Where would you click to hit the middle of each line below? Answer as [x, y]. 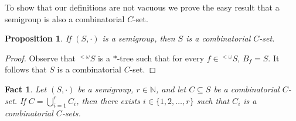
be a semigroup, [106, 89]
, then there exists [108, 100]
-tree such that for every [161, 58]
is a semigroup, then [139, 38]
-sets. [71, 113]
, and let [171, 89]
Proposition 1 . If [38, 38]
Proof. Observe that [40, 58]
